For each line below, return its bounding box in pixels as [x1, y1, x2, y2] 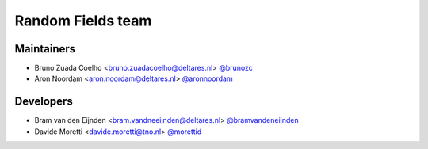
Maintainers [14, 42, 76, 55]
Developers [14, 95, 73, 109]
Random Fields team [14, 12, 152, 29]
